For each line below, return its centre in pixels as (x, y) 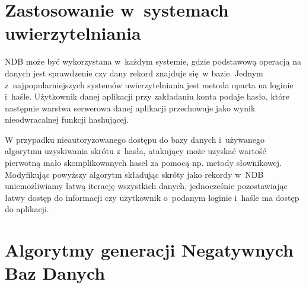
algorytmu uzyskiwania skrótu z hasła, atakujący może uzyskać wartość (136, 151)
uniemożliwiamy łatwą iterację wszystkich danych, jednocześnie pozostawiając (146, 186)
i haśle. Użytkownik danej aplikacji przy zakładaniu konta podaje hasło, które (147, 96)
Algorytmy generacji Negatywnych (149, 250)
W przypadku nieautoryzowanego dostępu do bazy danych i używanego (135, 139)
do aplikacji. (27, 209)
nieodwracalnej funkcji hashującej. (67, 119)
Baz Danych (55, 273)
